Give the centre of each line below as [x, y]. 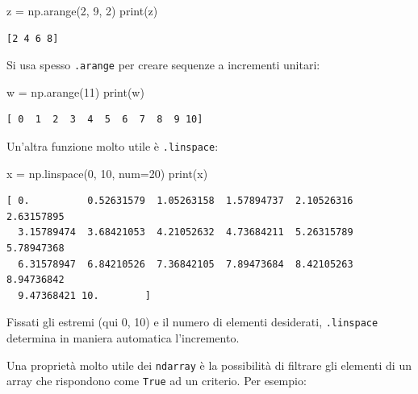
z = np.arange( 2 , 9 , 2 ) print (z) [82, 10]
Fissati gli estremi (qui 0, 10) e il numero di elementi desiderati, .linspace [192, 322]
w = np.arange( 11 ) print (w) [75, 91]
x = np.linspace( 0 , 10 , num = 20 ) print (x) [107, 173]
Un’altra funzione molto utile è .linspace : [113, 146]
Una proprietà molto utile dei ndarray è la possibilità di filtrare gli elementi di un [209, 365]
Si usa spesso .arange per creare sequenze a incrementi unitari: [163, 65]
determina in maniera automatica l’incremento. [123, 338]
